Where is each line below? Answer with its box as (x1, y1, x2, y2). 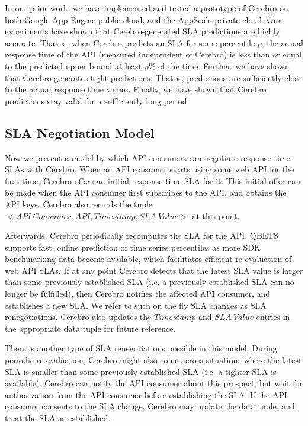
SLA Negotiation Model (5, 123, 155, 142)
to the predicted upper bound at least (5, 59, 142, 72)
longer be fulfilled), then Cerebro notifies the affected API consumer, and (5, 287, 271, 300)
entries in (256, 310, 290, 323)
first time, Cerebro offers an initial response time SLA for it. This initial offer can (5, 174, 300, 187)
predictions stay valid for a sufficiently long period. (5, 94, 190, 107)
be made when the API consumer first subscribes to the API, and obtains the (5, 186, 287, 198)
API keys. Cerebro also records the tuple (5, 197, 153, 210)
